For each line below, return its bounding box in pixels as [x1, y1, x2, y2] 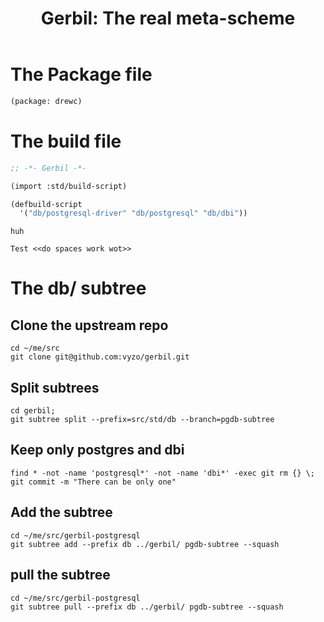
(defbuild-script [10, 199, 83, 209]
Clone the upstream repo [10, 317, 169, 334]
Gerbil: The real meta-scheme [40, 7, 296, 30]
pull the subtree [10, 567, 111, 584]
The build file [10, 130, 122, 152]
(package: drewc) [10, 96, 83, 106]
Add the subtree [10, 504, 113, 521]
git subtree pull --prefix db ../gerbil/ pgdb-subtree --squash [10, 602, 284, 612]
